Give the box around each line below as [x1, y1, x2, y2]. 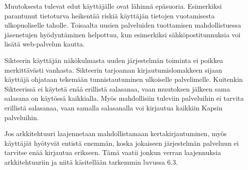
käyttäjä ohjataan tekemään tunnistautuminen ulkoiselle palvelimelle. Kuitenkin [4, 74, 243, 84]
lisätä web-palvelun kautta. [4, 39, 85, 49]
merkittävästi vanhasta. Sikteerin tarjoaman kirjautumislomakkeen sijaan [4, 64, 222, 75]
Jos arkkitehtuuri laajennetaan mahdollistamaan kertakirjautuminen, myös [4, 128, 227, 139]
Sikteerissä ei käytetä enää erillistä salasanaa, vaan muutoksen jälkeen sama [4, 83, 230, 93]
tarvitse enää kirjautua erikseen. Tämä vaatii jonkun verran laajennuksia [4, 147, 221, 157]
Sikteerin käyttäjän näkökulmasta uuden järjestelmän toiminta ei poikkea [4, 55, 223, 65]
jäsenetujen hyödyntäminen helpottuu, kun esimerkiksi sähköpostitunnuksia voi [4, 29, 241, 39]
